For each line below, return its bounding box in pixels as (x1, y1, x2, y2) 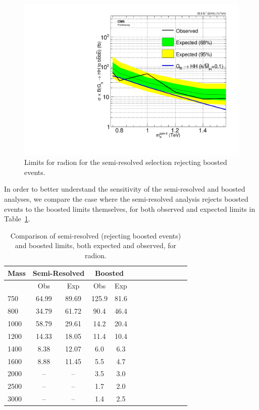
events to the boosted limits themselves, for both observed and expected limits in (4, 203, 255, 214)
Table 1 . (4, 213, 30, 224)
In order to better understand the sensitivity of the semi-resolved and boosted (4, 184, 245, 194)
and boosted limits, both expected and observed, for (15, 240, 177, 251)
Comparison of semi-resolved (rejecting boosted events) (10, 230, 181, 241)
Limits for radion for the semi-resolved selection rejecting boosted (24, 157, 227, 167)
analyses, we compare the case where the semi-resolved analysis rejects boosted (4, 194, 248, 204)
